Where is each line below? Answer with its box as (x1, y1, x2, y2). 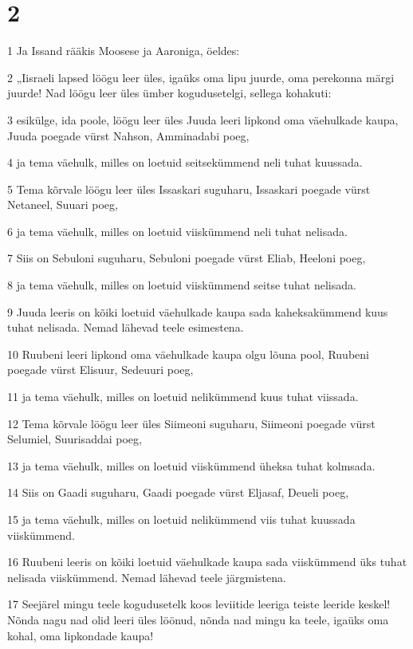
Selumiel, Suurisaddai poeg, (7, 431, 142, 447)
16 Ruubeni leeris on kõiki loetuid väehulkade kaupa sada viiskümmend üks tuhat (7, 553, 407, 570)
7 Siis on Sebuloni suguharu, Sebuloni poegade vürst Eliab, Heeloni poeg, (7, 250, 366, 266)
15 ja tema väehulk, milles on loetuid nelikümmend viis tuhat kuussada (7, 511, 356, 527)
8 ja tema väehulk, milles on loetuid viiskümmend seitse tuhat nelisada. (7, 277, 356, 293)
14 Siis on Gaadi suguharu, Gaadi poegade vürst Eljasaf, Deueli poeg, (7, 484, 349, 501)
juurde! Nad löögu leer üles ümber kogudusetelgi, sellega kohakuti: (7, 85, 332, 101)
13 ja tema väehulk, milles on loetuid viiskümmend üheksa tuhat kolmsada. (7, 457, 376, 474)
